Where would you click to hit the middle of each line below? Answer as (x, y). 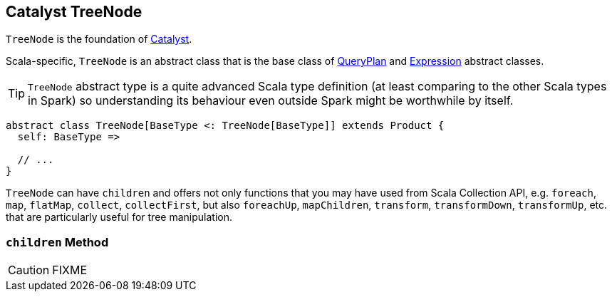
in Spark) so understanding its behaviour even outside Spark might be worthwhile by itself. (271, 101)
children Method (57, 242)
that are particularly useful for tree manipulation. (119, 217)
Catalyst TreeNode (74, 12)
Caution (29, 270)
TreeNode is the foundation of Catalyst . (99, 39)
